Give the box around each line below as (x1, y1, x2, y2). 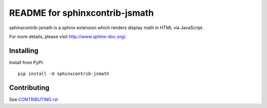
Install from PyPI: (9, 59, 44, 65)
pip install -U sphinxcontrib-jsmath (18, 71, 110, 76)
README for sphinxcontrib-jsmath (9, 7, 154, 18)
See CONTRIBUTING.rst (9, 97, 58, 103)
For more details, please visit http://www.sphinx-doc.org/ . (9, 34, 127, 39)
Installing (9, 46, 39, 55)
